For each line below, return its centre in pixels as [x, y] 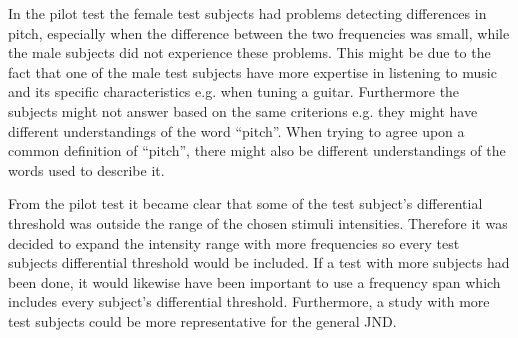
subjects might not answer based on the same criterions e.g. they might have [243, 110]
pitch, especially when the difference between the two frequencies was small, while [259, 32]
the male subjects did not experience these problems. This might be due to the [249, 52]
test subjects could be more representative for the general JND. [202, 320]
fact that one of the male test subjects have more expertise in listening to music [252, 71]
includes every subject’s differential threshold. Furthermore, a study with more [249, 301]
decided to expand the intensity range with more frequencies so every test [234, 242]
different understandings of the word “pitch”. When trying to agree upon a [236, 130]
